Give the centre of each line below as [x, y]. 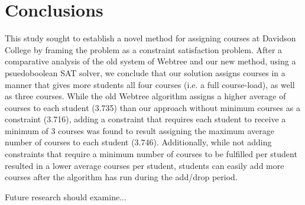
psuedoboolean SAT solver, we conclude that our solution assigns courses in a [145, 72]
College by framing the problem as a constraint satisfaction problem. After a [144, 49]
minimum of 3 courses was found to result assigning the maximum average [139, 130]
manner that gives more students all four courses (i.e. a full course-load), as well [150, 84]
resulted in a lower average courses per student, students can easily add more [145, 165]
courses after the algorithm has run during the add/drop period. [121, 177]
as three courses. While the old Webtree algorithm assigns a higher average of [145, 96]
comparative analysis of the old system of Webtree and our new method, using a [150, 61]
